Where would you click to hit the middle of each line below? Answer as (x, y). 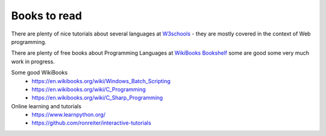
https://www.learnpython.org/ (69, 115)
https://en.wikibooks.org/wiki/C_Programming (89, 89)
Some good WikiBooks (39, 73)
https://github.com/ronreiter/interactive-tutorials (91, 123)
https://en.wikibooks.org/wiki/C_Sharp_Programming (97, 98)
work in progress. (33, 61)
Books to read (46, 16)
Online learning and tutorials (46, 106)
